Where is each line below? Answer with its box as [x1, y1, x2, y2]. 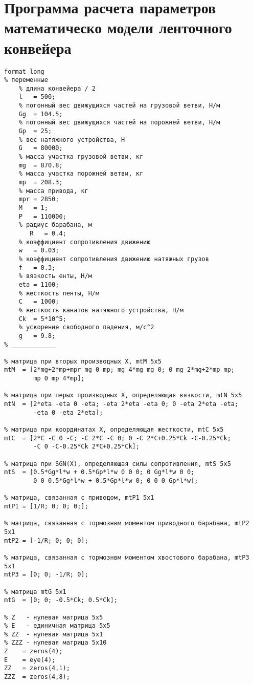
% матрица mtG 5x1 [4, 588, 66, 595]
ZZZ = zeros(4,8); [4, 673, 70, 681]
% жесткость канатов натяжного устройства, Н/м [18, 306, 183, 314]
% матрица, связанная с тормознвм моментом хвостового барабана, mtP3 [4, 553, 249, 561]
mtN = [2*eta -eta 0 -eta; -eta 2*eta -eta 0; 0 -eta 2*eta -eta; [4, 400, 239, 408]
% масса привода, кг [18, 187, 88, 195]
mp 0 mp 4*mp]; [33, 375, 85, 382]
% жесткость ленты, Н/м [18, 289, 100, 297]
